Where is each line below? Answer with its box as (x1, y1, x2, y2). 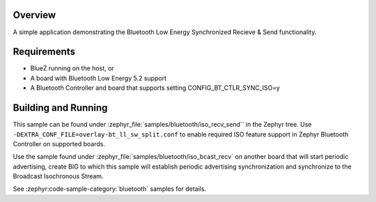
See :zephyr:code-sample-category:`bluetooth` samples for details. (13, 185, 207, 193)
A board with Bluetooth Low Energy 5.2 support (30, 74, 167, 82)
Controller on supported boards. (13, 139, 106, 148)
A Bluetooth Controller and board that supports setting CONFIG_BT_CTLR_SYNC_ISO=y (30, 84, 280, 92)
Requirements (13, 46, 76, 58)
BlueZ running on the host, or (30, 64, 114, 72)
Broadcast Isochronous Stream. (13, 172, 104, 180)
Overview (13, 9, 56, 21)
